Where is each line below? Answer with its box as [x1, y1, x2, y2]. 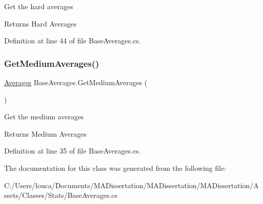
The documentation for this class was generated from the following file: [4, 162, 226, 173]
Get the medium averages [4, 111, 84, 122]
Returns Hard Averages [4, 18, 77, 29]
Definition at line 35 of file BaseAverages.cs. [4, 145, 141, 156]
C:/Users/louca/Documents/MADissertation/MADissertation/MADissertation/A [4, 180, 259, 190]
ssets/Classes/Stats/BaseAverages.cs [4, 190, 117, 200]
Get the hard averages [4, 1, 74, 11]
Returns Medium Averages [4, 128, 87, 139]
